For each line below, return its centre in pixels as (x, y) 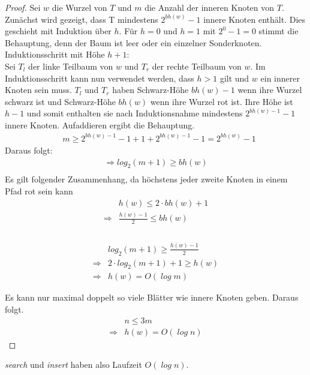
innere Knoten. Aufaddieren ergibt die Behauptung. (100, 124)
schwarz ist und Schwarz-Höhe (60, 101)
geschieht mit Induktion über (58, 31)
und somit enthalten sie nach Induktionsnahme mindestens (135, 113)
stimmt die (279, 31)
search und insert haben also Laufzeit (73, 364)
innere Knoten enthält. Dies (255, 19)
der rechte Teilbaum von (197, 66)
